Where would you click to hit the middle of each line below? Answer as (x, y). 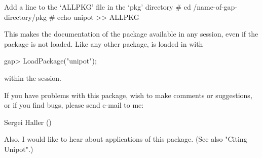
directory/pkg (26, 17)
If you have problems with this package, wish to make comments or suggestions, (128, 95)
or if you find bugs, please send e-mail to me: (74, 105)
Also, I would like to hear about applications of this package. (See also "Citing (126, 139)
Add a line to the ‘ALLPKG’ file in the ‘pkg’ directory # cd (98, 7)
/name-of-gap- (215, 7)
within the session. (33, 77)
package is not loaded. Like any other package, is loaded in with (104, 43)
